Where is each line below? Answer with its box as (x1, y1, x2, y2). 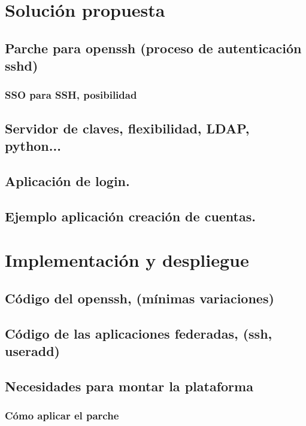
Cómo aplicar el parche (5, 408, 119, 423)
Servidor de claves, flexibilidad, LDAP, (5, 118, 250, 137)
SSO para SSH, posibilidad (5, 87, 137, 102)
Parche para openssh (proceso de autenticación (5, 38, 302, 57)
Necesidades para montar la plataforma (5, 376, 253, 395)
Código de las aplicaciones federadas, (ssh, (5, 324, 272, 342)
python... (5, 136, 61, 155)
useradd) (5, 342, 60, 360)
